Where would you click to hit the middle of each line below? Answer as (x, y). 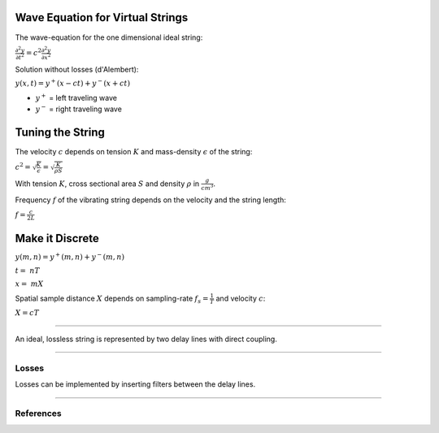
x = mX (29, 284)
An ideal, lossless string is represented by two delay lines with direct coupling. (146, 339)
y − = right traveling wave (78, 108)
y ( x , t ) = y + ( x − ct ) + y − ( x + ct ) (72, 83)
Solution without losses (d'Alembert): (77, 69)
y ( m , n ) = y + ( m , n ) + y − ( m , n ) (70, 256)
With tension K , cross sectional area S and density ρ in (107, 184)
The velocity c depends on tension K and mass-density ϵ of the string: (134, 152)
